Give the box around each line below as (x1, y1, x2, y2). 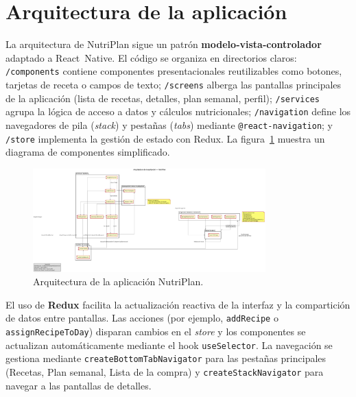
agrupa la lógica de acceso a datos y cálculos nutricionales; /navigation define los (5, 104, 351, 119)
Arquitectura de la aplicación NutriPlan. (33, 274, 204, 289)
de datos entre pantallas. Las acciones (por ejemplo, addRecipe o (5, 311, 278, 325)
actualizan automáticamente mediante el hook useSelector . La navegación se (5, 337, 333, 352)
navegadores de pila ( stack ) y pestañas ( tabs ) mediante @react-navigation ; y (5, 117, 333, 132)
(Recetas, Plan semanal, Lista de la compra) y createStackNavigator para (5, 364, 324, 378)
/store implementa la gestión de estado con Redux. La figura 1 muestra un (5, 131, 325, 145)
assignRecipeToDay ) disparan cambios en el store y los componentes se (5, 324, 306, 338)
